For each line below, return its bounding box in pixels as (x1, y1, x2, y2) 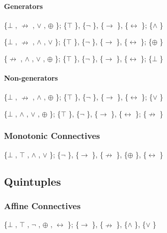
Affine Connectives (4, 200, 81, 212)
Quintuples (4, 173, 61, 189)
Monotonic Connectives (4, 129, 100, 142)
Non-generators (4, 73, 58, 83)
